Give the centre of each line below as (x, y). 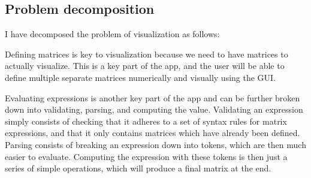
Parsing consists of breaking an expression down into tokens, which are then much (155, 144)
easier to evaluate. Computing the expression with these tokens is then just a (146, 156)
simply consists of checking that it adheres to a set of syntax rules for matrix (146, 121)
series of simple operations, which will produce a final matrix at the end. (138, 168)
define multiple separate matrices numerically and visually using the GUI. (141, 77)
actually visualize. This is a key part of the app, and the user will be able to (145, 66)
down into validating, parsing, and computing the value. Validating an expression (154, 109)
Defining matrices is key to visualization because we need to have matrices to (147, 54)
